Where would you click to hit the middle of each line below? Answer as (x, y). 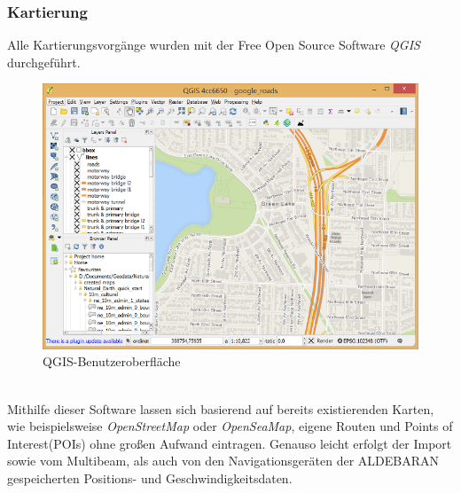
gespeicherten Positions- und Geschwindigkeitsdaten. (150, 477)
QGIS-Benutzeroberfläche (112, 361)
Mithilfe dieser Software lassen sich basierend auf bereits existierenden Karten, (221, 408)
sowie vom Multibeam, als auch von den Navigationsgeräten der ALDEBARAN (223, 461)
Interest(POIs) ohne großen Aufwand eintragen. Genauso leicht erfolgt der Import (230, 443)
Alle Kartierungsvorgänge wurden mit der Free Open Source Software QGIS (214, 45)
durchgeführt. (44, 62)
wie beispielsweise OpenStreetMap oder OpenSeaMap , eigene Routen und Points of (230, 426)
